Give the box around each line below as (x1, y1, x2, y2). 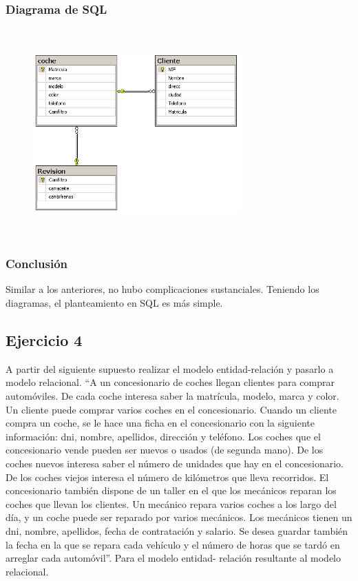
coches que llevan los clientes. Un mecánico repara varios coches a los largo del (6, 496, 337, 511)
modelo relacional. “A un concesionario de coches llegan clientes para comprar (6, 375, 335, 389)
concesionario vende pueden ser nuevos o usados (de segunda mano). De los (6, 442, 324, 457)
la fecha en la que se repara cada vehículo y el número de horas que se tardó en (6, 537, 340, 551)
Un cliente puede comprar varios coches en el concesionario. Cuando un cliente (6, 402, 337, 416)
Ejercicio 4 (6, 329, 83, 350)
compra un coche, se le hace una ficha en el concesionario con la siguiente (6, 416, 315, 430)
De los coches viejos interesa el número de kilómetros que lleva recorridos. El (6, 469, 329, 484)
